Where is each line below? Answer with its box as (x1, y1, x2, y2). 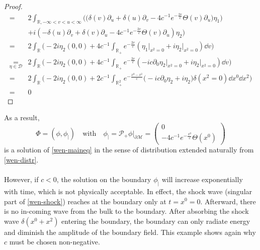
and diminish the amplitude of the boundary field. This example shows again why (4, 226, 256, 237)
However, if (4, 174, 39, 185)
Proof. (4, 1, 23, 11)
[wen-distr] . (4, 154, 39, 164)
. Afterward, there (200, 196, 256, 206)
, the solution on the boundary (56, 174, 151, 185)
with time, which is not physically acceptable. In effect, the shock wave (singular (4, 186, 252, 196)
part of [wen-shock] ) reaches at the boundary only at (4, 196, 166, 206)
